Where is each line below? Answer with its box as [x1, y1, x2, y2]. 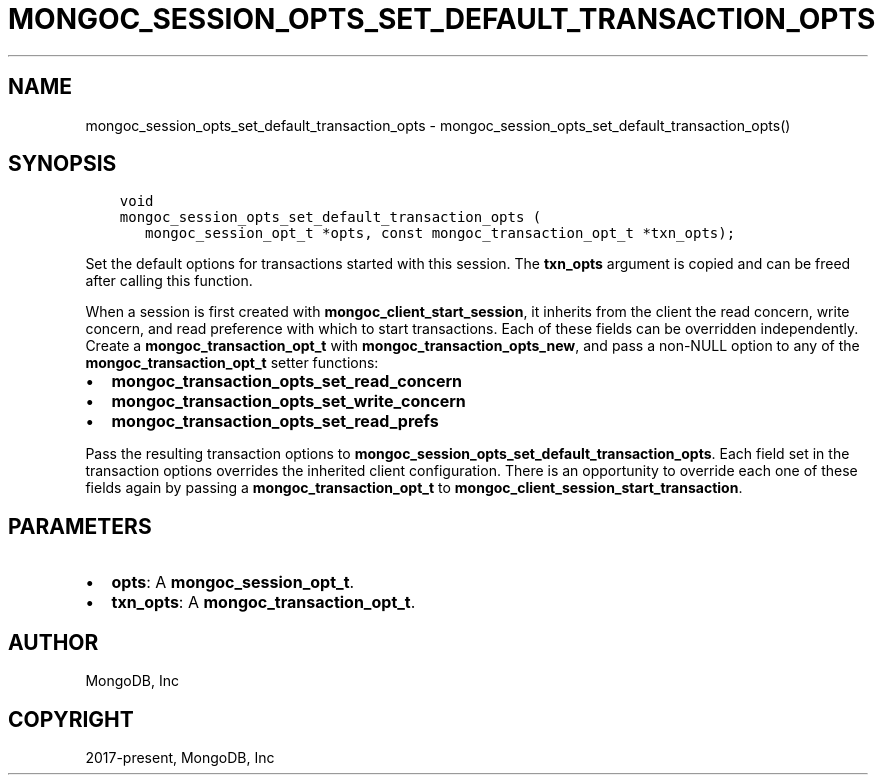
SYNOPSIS [8, 151, 117, 177]
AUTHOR [8, 629, 99, 655]
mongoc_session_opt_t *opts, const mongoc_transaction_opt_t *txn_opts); [145, 225, 736, 242]
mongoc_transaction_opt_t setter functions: [85, 354, 379, 372]
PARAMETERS [8, 513, 152, 539]
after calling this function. [85, 272, 253, 290]
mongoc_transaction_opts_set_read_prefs [111, 411, 439, 432]
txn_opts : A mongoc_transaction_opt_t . [111, 592, 416, 613]
